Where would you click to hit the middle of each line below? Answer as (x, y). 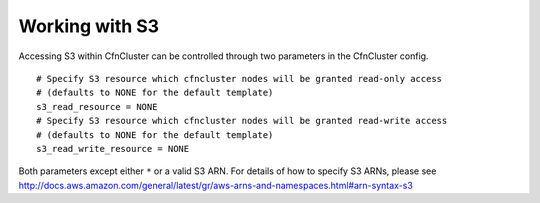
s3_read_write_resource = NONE (113, 148)
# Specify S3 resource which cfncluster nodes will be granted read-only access (239, 78)
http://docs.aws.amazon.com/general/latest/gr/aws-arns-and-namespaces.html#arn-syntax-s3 (216, 185)
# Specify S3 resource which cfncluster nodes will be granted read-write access (242, 121)
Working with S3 (89, 26)
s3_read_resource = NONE (97, 106)
